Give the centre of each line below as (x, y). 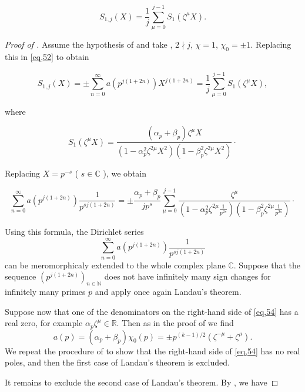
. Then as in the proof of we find (175, 323)
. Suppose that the (267, 265)
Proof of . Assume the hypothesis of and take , (89, 44)
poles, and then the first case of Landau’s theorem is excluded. (117, 362)
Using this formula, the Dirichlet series (74, 231)
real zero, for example (44, 323)
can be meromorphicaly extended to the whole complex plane (115, 265)
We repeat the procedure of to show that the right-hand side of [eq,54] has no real (152, 351)
